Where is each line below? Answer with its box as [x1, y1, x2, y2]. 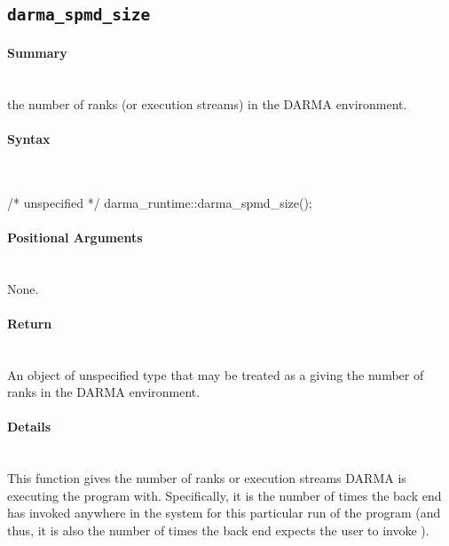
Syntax [7, 129, 51, 147]
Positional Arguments [7, 227, 143, 246]
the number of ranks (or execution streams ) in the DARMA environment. [7, 94, 407, 113]
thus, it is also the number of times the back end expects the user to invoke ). [7, 521, 429, 540]
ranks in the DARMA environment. [7, 383, 201, 401]
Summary [7, 43, 67, 61]
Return [7, 313, 52, 332]
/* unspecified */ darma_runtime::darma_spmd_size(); [7, 193, 312, 211]
